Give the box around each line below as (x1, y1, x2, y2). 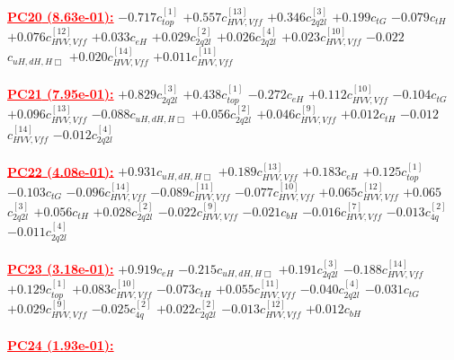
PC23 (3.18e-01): (7, 259, 114, 277)
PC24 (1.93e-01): (7, 336, 114, 355)
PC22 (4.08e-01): (7, 162, 114, 180)
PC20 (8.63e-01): (7, 6, 114, 25)
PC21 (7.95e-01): (7, 84, 114, 103)
